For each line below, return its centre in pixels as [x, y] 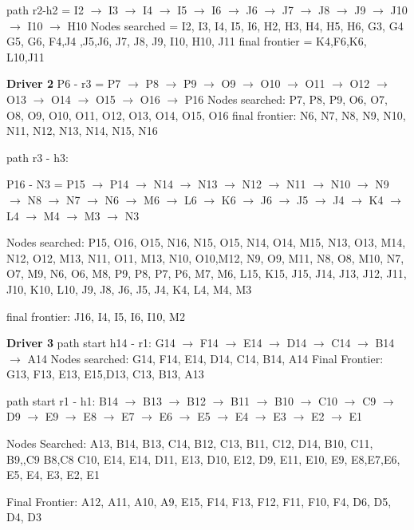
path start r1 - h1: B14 [62, 400]
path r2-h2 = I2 [45, 10]
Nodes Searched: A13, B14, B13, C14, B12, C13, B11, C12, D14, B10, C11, [190, 443]
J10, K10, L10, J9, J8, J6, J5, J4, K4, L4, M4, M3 [129, 289]
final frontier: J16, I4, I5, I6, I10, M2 [96, 316]
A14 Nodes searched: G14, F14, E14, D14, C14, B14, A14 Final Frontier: [205, 358]
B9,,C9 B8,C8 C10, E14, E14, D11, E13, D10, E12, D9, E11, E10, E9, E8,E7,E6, [203, 459]
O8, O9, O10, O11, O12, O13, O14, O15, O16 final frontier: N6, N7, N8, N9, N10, [206, 115]
